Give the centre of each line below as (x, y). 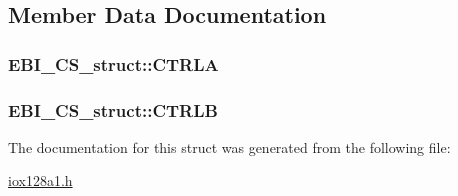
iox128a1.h (40, 180)
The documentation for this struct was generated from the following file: (229, 146)
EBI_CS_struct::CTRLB (113, 109)
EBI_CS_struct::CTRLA (113, 63)
